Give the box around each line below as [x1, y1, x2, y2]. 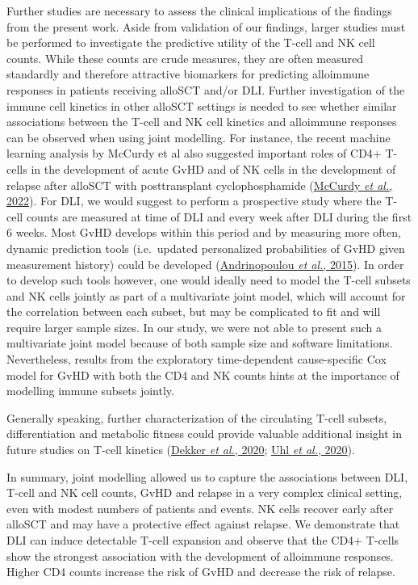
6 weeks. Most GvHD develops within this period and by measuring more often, [6, 224, 401, 241]
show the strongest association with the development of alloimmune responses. [6, 547, 394, 564]
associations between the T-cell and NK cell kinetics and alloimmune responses [6, 113, 397, 130]
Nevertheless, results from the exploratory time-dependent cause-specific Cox [6, 351, 387, 368]
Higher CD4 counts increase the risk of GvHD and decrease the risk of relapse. [6, 563, 395, 580]
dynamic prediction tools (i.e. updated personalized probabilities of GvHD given [6, 239, 405, 256]
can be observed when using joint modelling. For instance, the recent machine [6, 128, 391, 145]
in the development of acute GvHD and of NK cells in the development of [31, 160, 396, 177]
